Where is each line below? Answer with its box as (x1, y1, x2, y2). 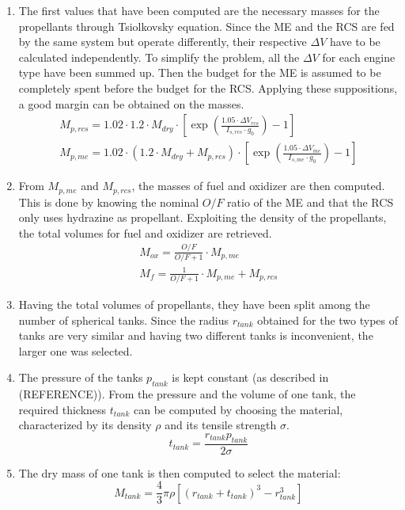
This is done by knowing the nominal (18, 193, 199, 210)
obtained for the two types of (257, 311, 399, 328)
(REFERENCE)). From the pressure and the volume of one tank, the (18, 386, 356, 402)
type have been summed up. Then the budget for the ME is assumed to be (18, 64, 381, 81)
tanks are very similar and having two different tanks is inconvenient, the (18, 327, 373, 344)
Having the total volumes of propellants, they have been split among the (18, 295, 370, 312)
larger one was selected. (18, 342, 133, 359)
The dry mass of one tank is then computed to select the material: (18, 464, 341, 481)
